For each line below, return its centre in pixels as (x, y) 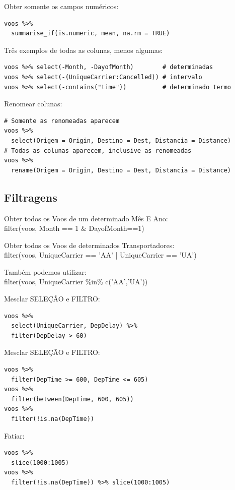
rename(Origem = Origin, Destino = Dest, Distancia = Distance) (121, 170)
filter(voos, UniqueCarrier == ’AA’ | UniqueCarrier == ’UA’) (100, 255)
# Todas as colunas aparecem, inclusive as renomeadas (98, 150)
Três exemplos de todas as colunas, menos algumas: (84, 50)
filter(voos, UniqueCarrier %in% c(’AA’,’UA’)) (76, 282)
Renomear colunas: (33, 104)
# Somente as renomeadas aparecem (62, 121)
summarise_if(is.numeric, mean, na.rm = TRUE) (91, 34)
